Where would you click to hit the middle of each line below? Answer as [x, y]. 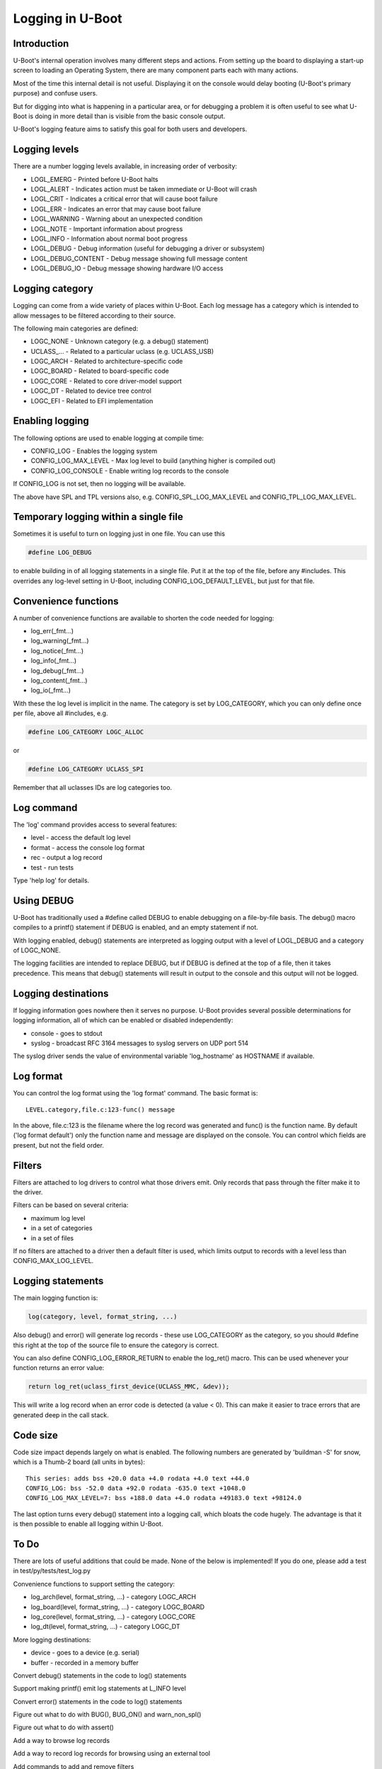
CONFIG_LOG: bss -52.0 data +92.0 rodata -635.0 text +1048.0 [136, 1488]
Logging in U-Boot [68, 18]
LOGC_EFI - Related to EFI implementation [92, 401]
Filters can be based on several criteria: [71, 1205]
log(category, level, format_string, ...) [103, 1317]
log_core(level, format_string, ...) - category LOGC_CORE [113, 1616]
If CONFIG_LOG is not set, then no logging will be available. [99, 484]
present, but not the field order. [58, 1145]
